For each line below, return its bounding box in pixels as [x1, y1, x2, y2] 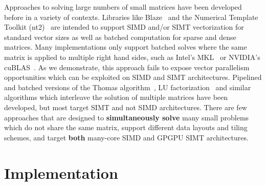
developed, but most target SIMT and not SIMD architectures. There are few [4, 101, 247, 112]
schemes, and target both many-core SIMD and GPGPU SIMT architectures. [4, 132, 249, 142]
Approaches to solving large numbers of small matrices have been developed [4, 2, 242, 12]
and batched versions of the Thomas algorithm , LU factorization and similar [4, 81, 251, 92]
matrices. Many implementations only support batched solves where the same [4, 42, 247, 52]
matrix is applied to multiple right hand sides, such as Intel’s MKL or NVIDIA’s [4, 51, 260, 62]
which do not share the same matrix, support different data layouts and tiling [4, 122, 248, 133]
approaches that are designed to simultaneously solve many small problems [4, 112, 249, 122]
